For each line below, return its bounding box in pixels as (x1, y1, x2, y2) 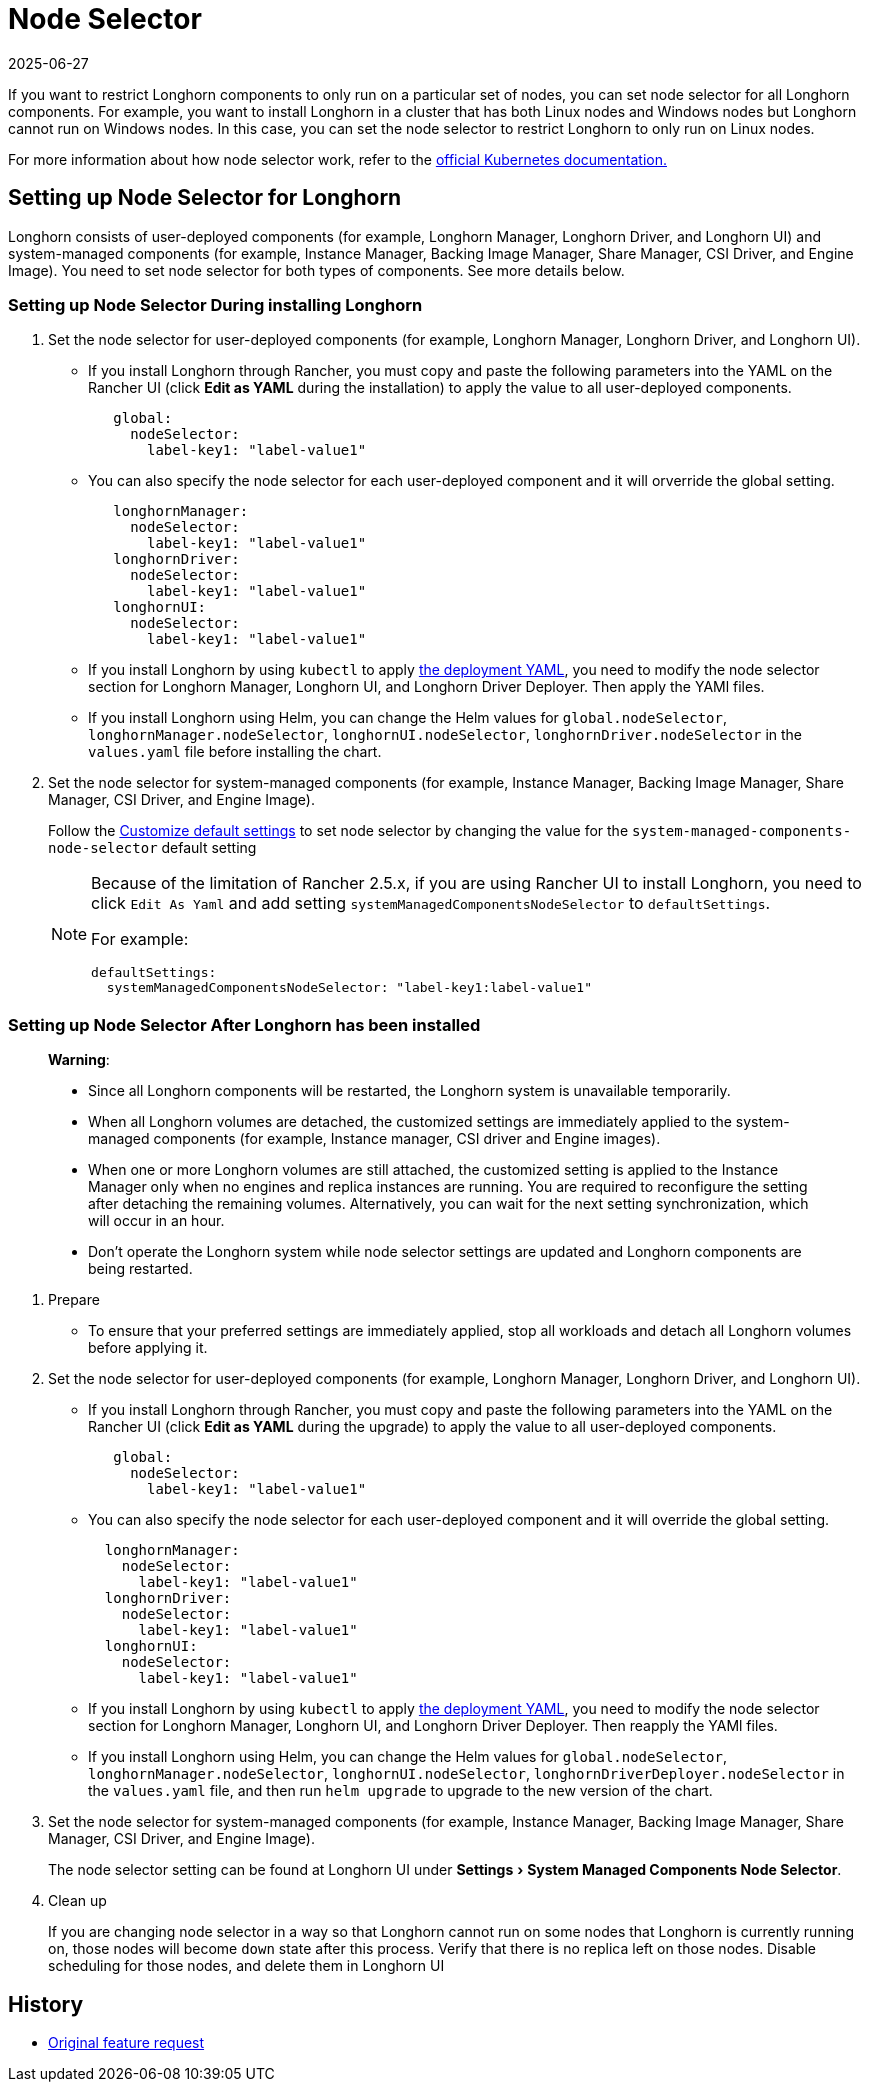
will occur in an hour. (88, 1212, 225, 1230)
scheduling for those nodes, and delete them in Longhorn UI (48, 1957, 445, 1975)
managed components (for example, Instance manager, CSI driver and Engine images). (88, 1130, 661, 1148)
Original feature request (48, 2033, 205, 2051)
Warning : (48, 1051, 110, 1069)
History (8, 1991, 84, 2017)
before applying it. (88, 1339, 208, 1357)
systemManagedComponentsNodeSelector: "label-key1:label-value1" (106, 980, 592, 996)
